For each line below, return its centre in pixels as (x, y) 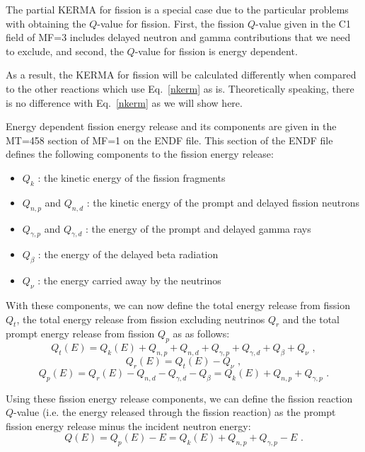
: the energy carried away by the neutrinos (129, 280)
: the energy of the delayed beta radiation (128, 254)
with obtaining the (46, 23)
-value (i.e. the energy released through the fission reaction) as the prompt (175, 412)
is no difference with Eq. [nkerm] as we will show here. (124, 102)
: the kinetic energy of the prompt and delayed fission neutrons (223, 202)
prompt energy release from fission (80, 334)
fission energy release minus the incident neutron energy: (128, 425)
